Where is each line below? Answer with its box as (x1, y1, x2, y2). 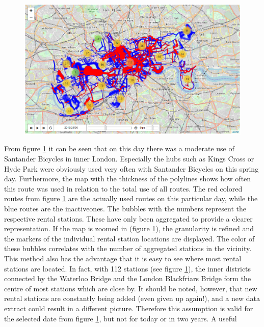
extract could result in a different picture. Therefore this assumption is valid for (4, 303, 253, 313)
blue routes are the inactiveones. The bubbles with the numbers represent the (4, 203, 247, 213)
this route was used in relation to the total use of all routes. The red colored (4, 183, 243, 194)
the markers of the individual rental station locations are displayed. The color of (4, 233, 255, 243)
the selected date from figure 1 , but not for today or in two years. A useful (4, 313, 237, 323)
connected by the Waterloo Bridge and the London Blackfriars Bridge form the (4, 273, 251, 284)
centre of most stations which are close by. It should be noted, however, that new (4, 283, 257, 293)
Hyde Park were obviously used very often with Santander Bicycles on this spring (4, 163, 259, 174)
